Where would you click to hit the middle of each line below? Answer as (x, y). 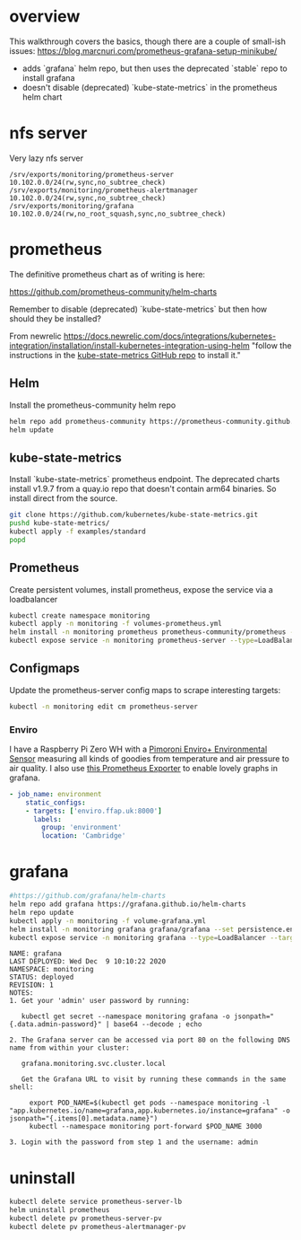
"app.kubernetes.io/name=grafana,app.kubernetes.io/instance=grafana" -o (150, 1111)
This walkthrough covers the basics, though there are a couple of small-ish (148, 41)
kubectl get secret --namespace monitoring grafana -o (125, 1016)
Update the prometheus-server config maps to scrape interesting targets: (145, 690)
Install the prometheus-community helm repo (93, 405)
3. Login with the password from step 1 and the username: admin (133, 1142)
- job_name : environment (56, 794)
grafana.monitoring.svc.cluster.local (94, 1064)
